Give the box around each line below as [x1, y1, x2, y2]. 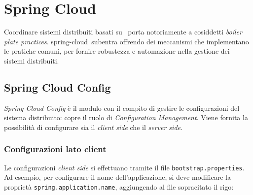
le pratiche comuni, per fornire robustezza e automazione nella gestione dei [4, 46, 230, 56]
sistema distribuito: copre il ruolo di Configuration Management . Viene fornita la [4, 112, 248, 123]
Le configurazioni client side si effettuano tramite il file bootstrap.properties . [4, 162, 245, 172]
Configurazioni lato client [4, 143, 107, 155]
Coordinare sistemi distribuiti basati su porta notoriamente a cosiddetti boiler [4, 27, 242, 37]
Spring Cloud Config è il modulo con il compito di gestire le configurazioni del [4, 102, 240, 113]
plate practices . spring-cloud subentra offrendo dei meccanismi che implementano [4, 36, 249, 46]
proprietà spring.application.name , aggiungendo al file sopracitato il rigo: [4, 181, 234, 192]
